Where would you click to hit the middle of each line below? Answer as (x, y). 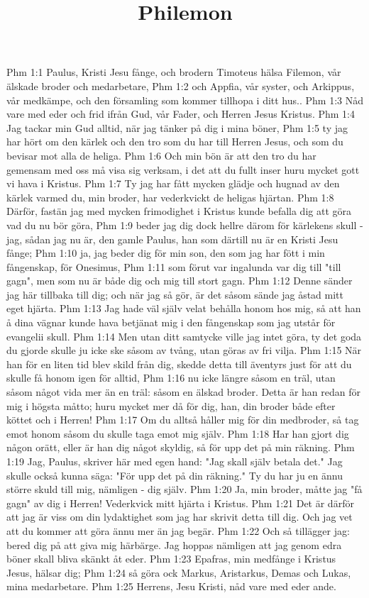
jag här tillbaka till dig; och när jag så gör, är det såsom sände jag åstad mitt (175, 294)
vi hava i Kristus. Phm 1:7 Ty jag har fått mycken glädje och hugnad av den (173, 183)
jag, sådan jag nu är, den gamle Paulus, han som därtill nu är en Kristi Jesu (172, 239)
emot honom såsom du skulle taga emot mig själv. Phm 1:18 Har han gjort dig (178, 433)
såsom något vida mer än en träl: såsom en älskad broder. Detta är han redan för (184, 392)
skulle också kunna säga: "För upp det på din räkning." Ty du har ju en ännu (175, 475)
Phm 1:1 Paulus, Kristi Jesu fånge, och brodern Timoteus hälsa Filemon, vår (174, 72)
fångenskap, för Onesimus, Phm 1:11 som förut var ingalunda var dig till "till (174, 266)
